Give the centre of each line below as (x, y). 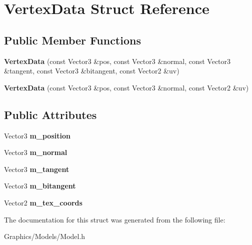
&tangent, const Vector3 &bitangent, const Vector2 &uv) (92, 71)
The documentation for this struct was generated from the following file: (115, 219)
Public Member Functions (72, 40)
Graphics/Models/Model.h (45, 236)
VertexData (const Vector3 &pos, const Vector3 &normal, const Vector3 (117, 61)
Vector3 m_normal (36, 152)
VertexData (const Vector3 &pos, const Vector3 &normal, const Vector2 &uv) (126, 87)
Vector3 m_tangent (37, 169)
